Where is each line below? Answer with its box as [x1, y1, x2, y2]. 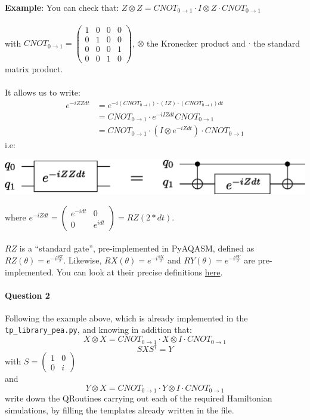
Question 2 [5, 289, 50, 301]
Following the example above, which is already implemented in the [5, 311, 248, 324]
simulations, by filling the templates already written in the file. [5, 403, 234, 416]
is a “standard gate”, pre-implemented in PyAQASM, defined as [19, 242, 255, 255]
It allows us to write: [5, 86, 80, 99]
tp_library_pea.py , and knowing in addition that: [5, 323, 192, 336]
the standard [253, 36, 300, 49]
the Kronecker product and [146, 36, 246, 49]
